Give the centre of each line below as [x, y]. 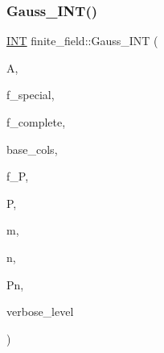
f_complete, [36, 122]
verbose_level [40, 311]
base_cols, [32, 149]
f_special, [31, 95]
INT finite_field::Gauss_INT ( [82, 41]
